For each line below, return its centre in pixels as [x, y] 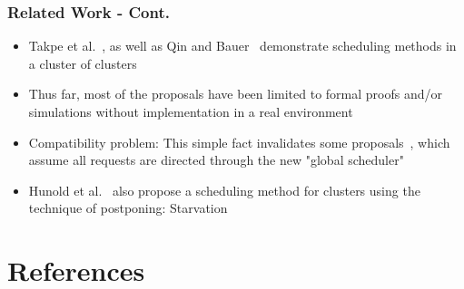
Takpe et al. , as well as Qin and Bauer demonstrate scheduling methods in [242, 46]
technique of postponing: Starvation [128, 208]
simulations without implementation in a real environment [191, 111]
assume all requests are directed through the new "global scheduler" [216, 160]
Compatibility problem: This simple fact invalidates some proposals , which [239, 142]
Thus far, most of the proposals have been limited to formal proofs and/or [236, 94]
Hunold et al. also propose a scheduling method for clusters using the [224, 190]
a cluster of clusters [83, 63]
